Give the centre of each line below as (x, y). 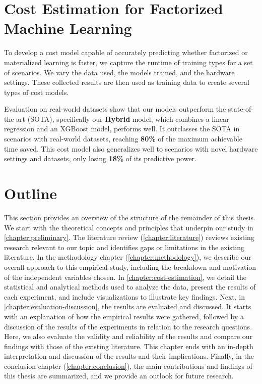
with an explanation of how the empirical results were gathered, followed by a (124, 316)
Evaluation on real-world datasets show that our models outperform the (115, 109)
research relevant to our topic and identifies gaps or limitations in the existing (124, 247)
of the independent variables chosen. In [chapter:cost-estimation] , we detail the (125, 277)
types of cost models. (37, 92)
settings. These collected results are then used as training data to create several (127, 82)
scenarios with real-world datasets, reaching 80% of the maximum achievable (123, 139)
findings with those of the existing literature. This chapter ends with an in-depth (129, 346)
